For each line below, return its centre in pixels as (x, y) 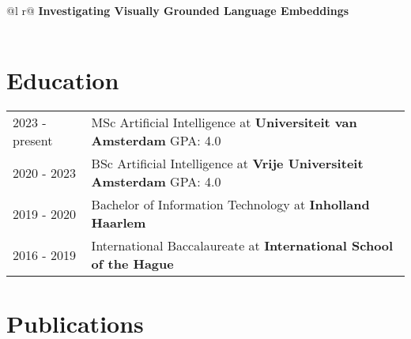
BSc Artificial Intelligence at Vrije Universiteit (227, 164)
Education (63, 80)
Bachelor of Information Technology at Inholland (230, 205)
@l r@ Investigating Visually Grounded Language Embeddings (178, 10)
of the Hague (132, 264)
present (33, 141)
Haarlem (119, 223)
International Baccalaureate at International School (242, 246)
